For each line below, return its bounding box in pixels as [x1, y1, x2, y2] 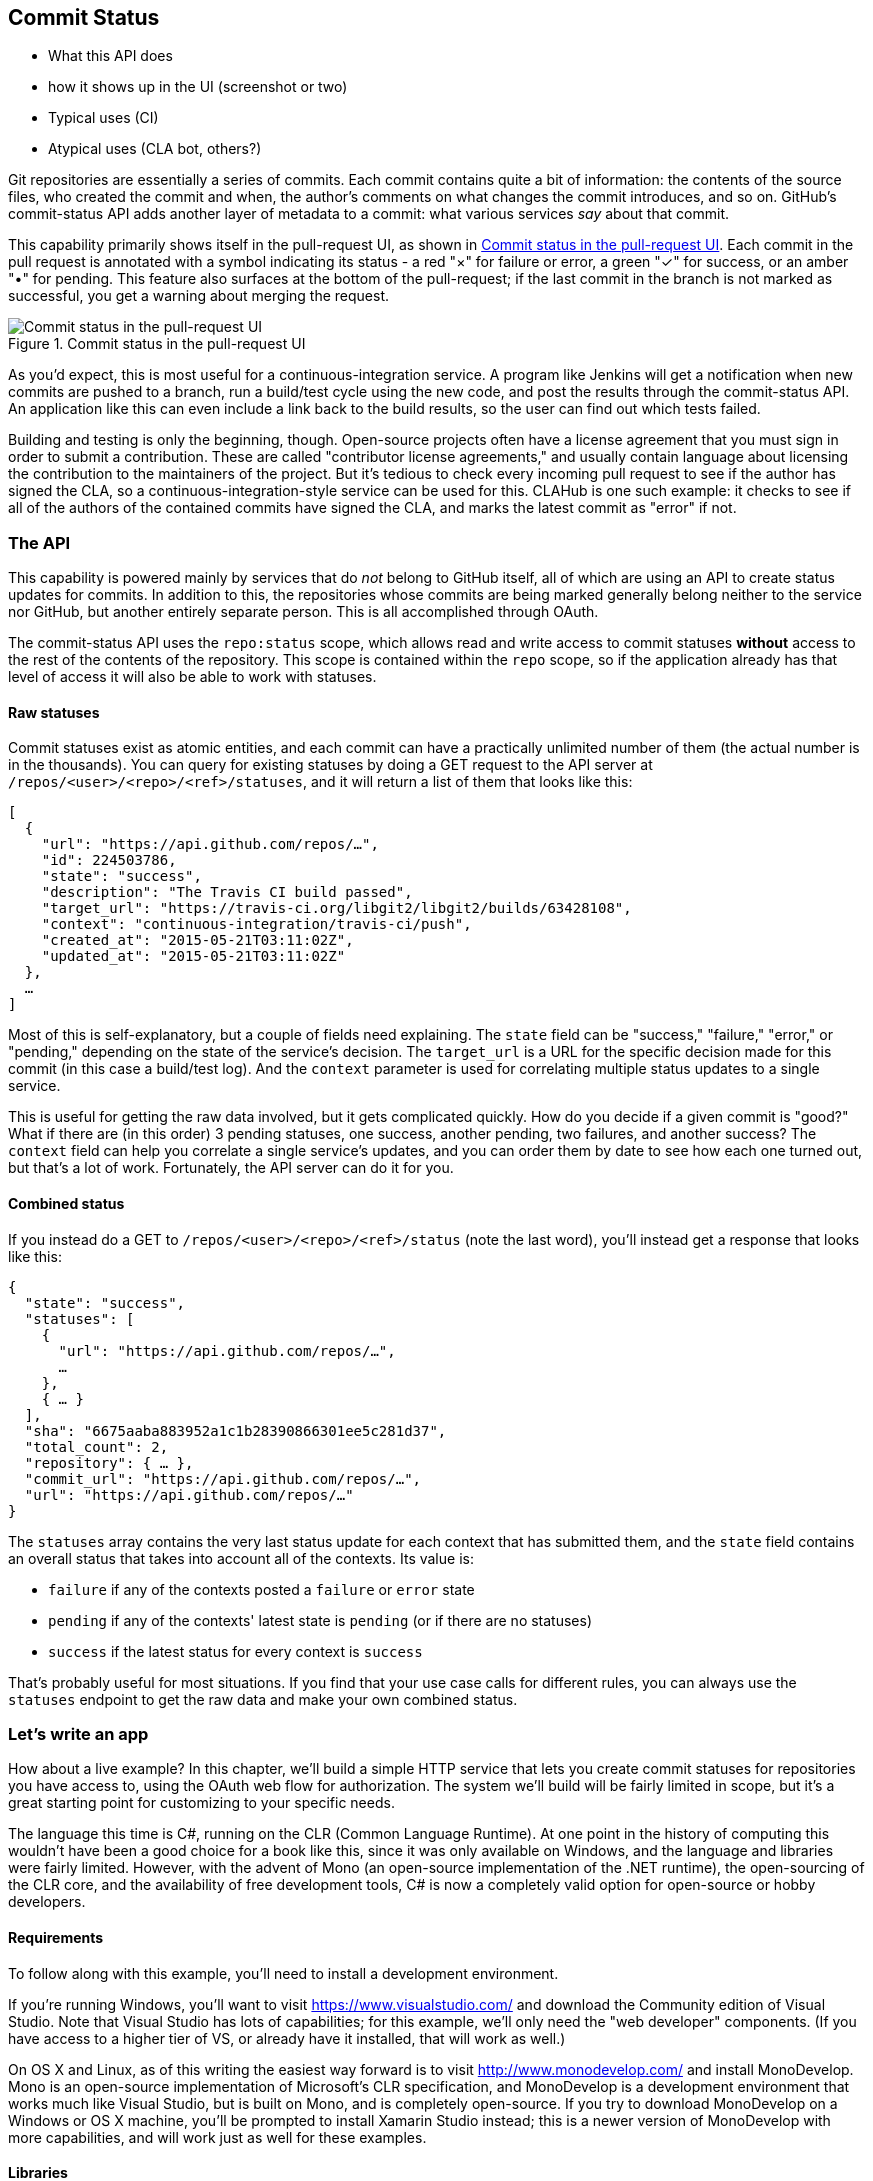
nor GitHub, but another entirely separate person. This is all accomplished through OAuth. [8, 603, 599, 621]
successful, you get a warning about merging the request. [8, 287, 389, 305]
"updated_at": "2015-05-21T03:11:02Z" [41, 948, 346, 965]
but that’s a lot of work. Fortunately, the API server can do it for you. [8, 1159, 454, 1177]
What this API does [48, 47, 173, 65]
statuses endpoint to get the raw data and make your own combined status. [8, 1690, 518, 1708]
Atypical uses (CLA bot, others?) [48, 140, 262, 158]
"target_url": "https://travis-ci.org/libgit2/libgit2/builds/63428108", [41, 900, 632, 917]
